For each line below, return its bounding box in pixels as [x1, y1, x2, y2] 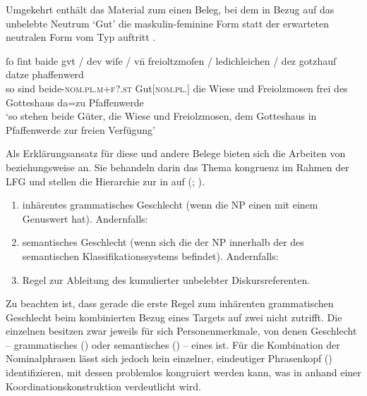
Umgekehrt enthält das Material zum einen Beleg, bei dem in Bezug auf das [6, 2, 335, 16]
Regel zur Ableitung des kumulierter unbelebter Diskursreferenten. [22, 272, 311, 287]
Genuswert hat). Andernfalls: [22, 211, 148, 225]
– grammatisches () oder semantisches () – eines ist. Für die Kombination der [6, 337, 340, 352]
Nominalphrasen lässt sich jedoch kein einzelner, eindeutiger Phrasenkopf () [6, 351, 332, 366]
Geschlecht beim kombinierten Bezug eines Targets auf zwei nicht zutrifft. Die [6, 309, 342, 324]
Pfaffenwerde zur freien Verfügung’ [6, 122, 155, 137]
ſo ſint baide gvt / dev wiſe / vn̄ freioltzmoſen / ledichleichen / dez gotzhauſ [6, 53, 337, 68]
